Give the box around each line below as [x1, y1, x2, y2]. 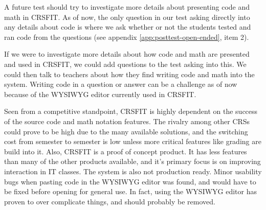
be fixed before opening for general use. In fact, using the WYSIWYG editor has [4, 186, 257, 197]
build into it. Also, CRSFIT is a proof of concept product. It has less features [4, 146, 247, 156]
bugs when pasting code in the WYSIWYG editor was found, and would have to [4, 176, 256, 186]
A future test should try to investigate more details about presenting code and [4, 2, 250, 12]
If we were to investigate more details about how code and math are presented [4, 49, 250, 59]
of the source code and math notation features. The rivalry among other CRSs [4, 115, 250, 126]
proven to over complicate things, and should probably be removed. [4, 196, 215, 206]
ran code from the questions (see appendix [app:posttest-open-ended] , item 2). [4, 31, 249, 42]
